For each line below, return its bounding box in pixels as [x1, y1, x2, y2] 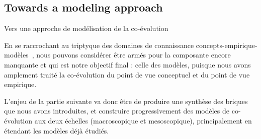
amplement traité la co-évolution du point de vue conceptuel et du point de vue [4, 69, 250, 79]
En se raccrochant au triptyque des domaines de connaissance [4, 39, 194, 50]
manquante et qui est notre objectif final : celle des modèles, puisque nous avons [4, 59, 251, 69]
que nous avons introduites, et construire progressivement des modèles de [4, 105, 229, 116]
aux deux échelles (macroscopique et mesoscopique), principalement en [34, 115, 252, 125]
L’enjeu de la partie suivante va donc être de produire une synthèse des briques [4, 95, 248, 106]
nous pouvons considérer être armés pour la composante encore [36, 49, 231, 60]
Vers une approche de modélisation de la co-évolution [4, 23, 168, 33]
